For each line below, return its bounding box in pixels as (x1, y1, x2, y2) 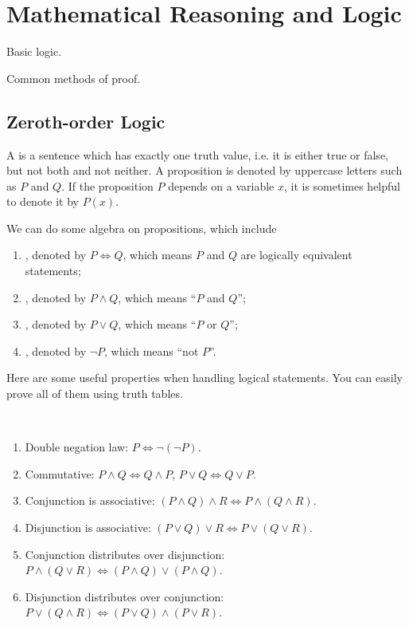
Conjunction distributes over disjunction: (25, 545, 225, 562)
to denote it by (6, 193, 79, 210)
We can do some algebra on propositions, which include (6, 219, 277, 236)
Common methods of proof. (6, 69, 141, 86)
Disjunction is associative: (25, 519, 151, 536)
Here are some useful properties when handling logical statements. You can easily (6, 369, 403, 386)
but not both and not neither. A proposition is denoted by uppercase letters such (6, 162, 403, 179)
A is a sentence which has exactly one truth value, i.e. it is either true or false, (6, 146, 388, 163)
